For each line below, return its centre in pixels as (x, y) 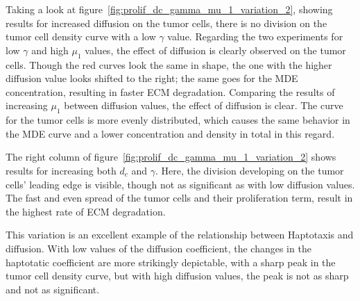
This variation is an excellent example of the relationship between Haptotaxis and (180, 235)
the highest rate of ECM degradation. (86, 211)
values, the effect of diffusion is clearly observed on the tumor (215, 50)
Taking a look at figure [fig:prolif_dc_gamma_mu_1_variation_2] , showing (169, 9)
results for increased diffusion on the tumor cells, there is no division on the (166, 23)
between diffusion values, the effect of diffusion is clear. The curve (204, 105)
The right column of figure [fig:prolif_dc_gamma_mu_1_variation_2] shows (171, 157)
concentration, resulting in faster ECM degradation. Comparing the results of (170, 91)
